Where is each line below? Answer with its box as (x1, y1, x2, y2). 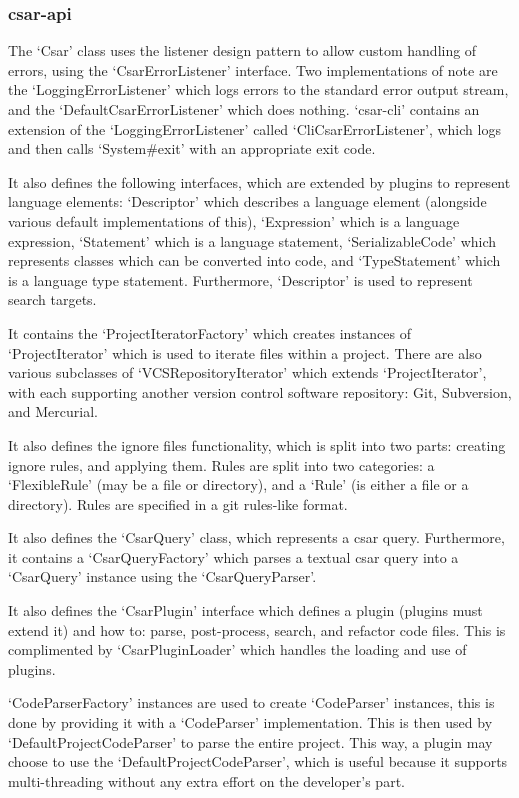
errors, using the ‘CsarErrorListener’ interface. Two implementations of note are (8, 59, 498, 80)
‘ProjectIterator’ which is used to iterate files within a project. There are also (8, 342, 482, 363)
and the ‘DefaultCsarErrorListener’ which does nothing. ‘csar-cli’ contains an (8, 99, 480, 119)
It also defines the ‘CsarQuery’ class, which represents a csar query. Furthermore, (8, 527, 505, 548)
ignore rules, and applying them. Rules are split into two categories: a (8, 454, 435, 475)
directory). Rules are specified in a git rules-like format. (8, 493, 348, 514)
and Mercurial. (8, 401, 98, 422)
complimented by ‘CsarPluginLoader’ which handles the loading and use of (8, 639, 467, 660)
